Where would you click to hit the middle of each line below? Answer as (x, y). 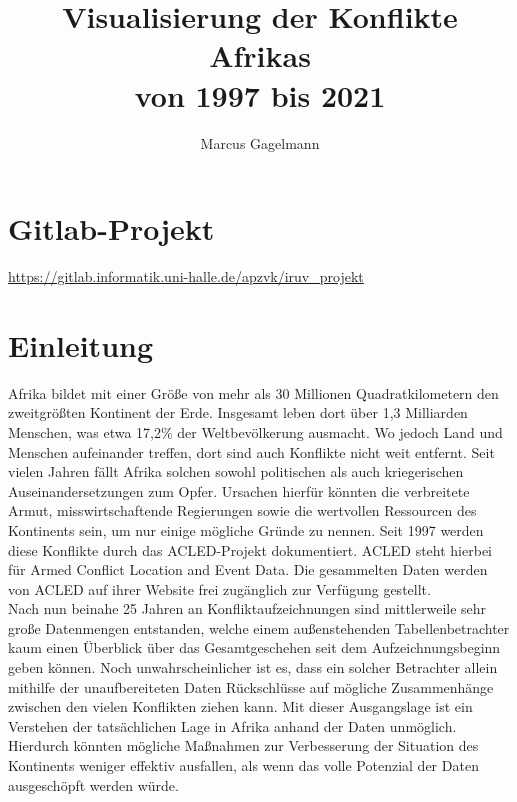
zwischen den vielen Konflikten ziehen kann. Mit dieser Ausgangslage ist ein (240, 706)
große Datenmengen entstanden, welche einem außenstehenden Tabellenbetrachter (259, 627)
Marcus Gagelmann (260, 142)
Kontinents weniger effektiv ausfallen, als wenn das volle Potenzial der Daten (243, 765)
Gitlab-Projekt (111, 228)
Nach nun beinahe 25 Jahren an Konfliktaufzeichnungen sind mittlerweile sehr (247, 608)
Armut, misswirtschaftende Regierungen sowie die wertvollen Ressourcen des (242, 510)
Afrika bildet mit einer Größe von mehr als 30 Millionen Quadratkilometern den (253, 392)
